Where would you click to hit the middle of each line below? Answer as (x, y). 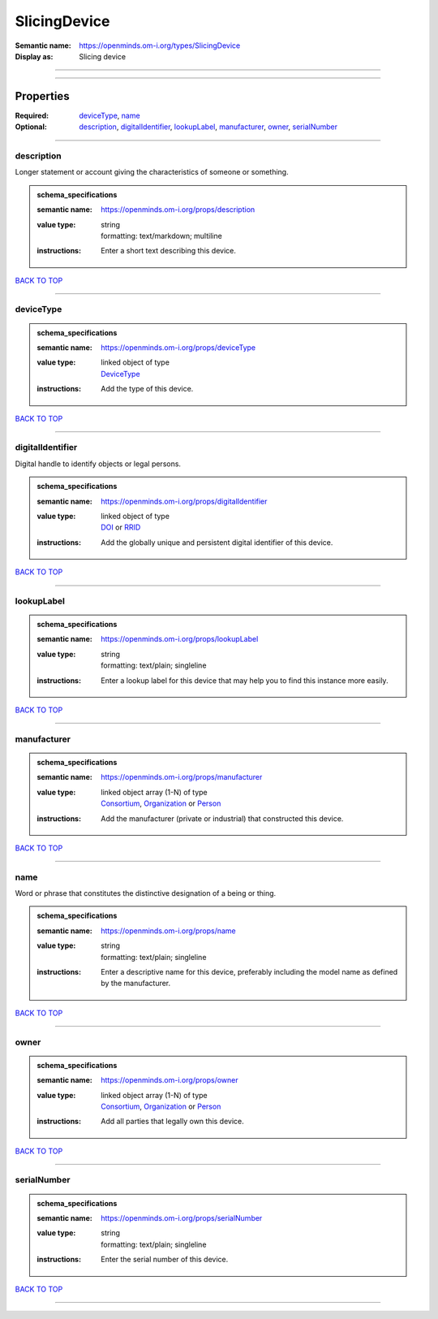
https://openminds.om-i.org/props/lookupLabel (180, 639)
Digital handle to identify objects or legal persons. (98, 464)
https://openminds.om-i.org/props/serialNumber (182, 1218)
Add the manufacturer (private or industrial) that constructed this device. (222, 818)
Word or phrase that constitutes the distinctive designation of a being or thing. (146, 893)
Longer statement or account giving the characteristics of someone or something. (152, 172)
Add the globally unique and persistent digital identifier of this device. (217, 542)
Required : (32, 115)
